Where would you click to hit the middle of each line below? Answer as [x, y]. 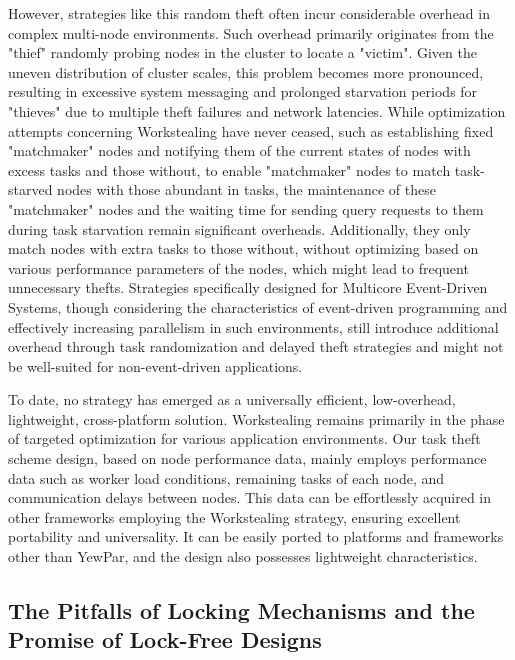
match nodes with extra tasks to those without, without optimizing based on [243, 248]
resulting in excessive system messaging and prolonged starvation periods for [243, 91]
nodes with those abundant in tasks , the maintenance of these [246, 189]
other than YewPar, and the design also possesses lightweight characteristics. [243, 556]
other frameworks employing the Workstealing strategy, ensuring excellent [234, 516]
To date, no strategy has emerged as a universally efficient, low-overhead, [232, 399]
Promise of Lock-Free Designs [165, 639]
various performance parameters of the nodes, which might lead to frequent [238, 267]
